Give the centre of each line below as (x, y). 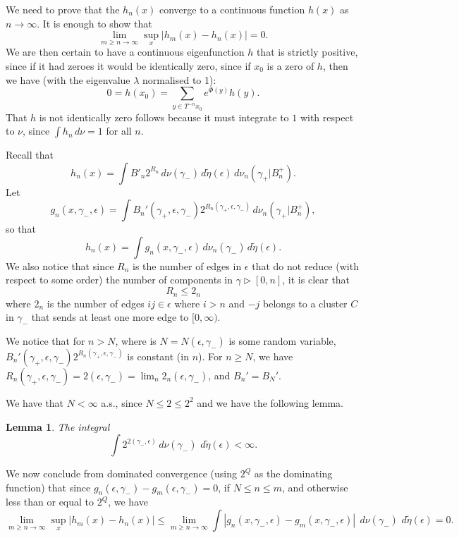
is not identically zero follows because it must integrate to (164, 117)
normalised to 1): (179, 79)
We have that (35, 402)
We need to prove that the (63, 9)
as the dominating (293, 473)
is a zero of (290, 66)
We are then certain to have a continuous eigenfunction (125, 52)
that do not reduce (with (305, 265)
